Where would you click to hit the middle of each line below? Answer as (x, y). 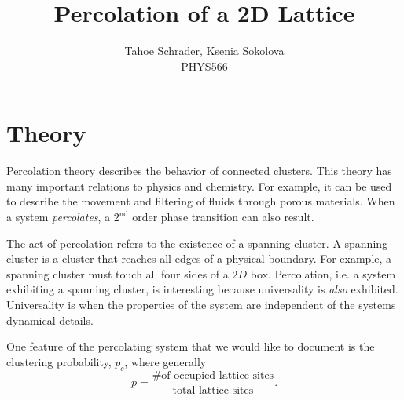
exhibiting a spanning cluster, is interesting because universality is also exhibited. (202, 289)
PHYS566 (204, 65)
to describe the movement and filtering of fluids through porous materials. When (201, 201)
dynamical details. (50, 320)
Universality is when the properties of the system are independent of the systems (201, 304)
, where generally (165, 361)
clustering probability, (59, 361)
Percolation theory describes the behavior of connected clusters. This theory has (199, 171)
